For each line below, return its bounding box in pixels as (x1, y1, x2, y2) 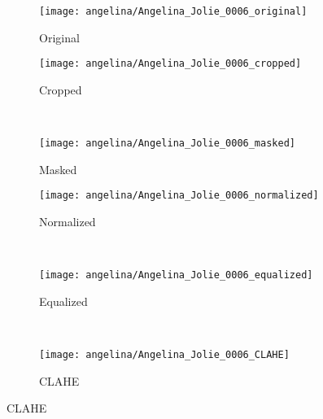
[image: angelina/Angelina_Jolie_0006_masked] (39, 137, 295, 150)
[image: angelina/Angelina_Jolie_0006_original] (39, 6, 308, 17)
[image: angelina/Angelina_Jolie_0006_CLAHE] (39, 349, 290, 361)
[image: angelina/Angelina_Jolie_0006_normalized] (39, 190, 319, 202)
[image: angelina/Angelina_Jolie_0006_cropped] (39, 58, 302, 70)
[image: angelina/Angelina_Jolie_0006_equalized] (39, 269, 313, 282)
